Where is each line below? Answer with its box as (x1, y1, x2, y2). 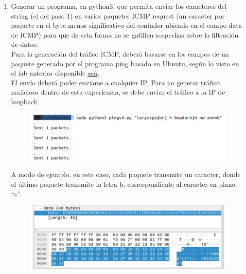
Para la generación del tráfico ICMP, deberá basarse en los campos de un (11, 48, 229, 59)
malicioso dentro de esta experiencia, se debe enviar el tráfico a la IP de (11, 87, 225, 97)
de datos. (11, 39, 38, 49)
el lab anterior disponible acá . (11, 68, 100, 78)
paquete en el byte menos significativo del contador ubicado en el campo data (11, 20, 242, 30)
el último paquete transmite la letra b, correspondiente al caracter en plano (11, 179, 236, 189)
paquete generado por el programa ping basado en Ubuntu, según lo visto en (11, 58, 239, 68)
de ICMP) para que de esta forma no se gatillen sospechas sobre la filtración (11, 29, 239, 39)
